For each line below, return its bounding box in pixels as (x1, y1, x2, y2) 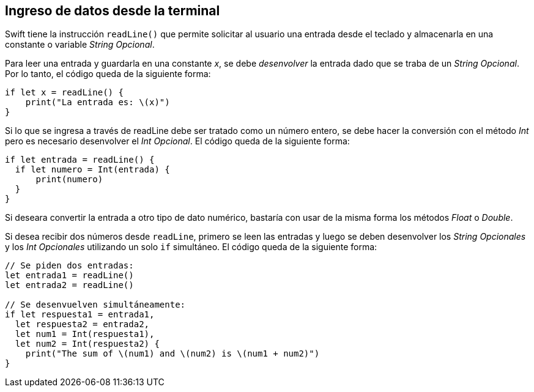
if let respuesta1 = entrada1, (5, 309, 155, 320)
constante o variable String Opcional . (5, 39, 155, 50)
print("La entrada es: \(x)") (25, 97, 170, 108)
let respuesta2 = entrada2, (15, 319, 150, 330)
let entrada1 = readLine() (5, 270, 134, 281)
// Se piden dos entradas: (5, 261, 134, 271)
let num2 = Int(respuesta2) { (15, 339, 160, 349)
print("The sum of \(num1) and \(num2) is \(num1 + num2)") (25, 349, 320, 359)
